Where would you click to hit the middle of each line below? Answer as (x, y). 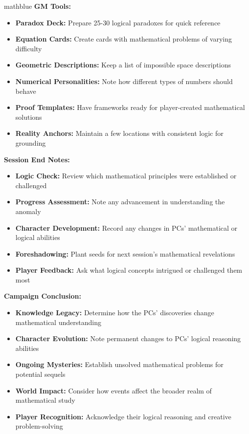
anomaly (28, 211)
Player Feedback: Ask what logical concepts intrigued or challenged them (129, 270)
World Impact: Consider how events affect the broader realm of (113, 390)
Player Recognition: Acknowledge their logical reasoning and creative (123, 416)
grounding (31, 142)
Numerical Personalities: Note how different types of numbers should (124, 81)
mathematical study (45, 400)
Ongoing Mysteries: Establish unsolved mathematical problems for (119, 364)
